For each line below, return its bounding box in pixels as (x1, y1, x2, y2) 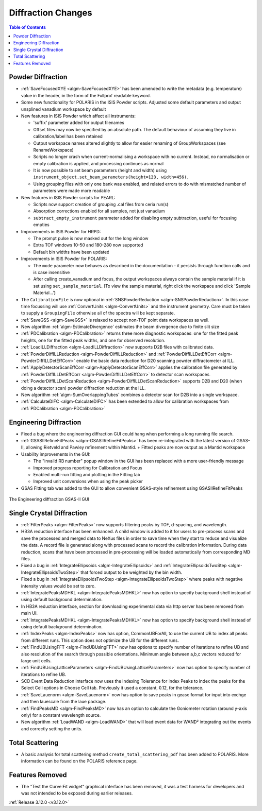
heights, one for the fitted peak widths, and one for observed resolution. (21, 337, 165, 343)
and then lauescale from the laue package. (21, 699, 107, 705)
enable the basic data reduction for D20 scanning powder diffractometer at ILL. (76, 358, 235, 364)
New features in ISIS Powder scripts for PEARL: (21, 194, 116, 200)
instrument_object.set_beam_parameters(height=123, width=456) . (33, 174, 188, 180)
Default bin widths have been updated (33, 249, 110, 255)
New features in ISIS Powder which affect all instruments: (21, 113, 136, 119)
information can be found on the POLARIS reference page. (21, 758, 138, 764)
